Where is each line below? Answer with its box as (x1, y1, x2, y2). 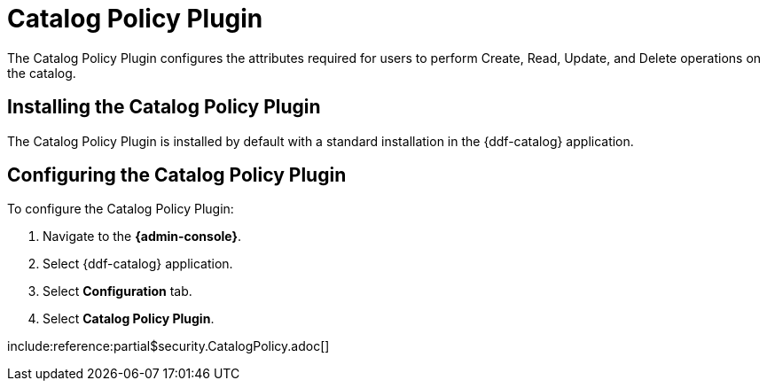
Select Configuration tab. (43, 283, 192, 299)
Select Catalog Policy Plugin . (43, 311, 215, 327)
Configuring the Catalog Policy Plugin (7, 164, 347, 187)
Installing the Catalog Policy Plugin (7, 96, 321, 119)
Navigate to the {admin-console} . (43, 229, 242, 244)
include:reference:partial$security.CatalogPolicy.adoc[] (7, 338, 330, 354)
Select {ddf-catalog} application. (43, 256, 233, 272)
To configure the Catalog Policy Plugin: (7, 201, 234, 217)
